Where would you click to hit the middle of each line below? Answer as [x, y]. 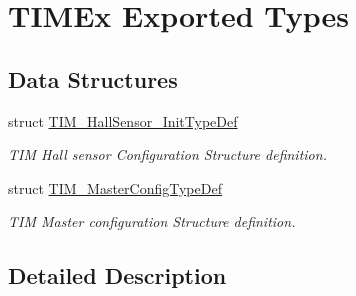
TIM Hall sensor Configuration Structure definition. [167, 154]
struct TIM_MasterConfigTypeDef [115, 187]
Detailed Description [117, 275]
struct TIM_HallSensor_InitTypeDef [123, 120]
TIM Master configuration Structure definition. [152, 221]
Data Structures [93, 78]
